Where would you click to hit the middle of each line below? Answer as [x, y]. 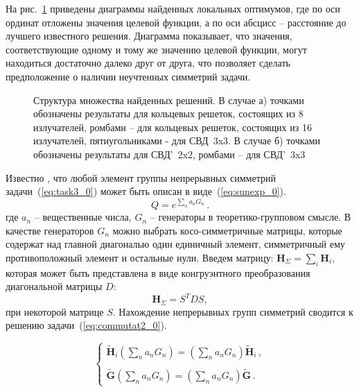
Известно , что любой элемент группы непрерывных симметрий [141, 177]
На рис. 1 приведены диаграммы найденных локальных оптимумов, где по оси [173, 8]
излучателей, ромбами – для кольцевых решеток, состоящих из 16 [173, 127]
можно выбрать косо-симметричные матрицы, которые [227, 230]
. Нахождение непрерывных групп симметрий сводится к [233, 311]
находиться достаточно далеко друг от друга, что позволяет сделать [148, 63]
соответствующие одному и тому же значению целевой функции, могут [156, 49]
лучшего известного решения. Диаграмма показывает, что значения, [149, 36]
